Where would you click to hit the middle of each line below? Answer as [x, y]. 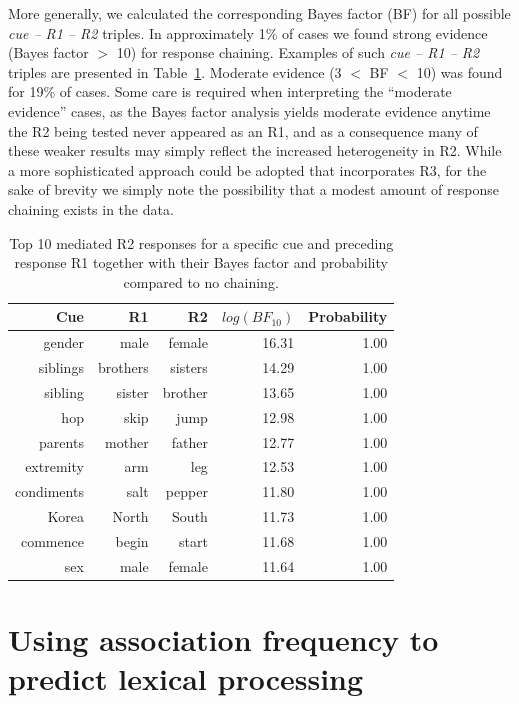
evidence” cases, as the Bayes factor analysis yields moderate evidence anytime [249, 110]
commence [52, 540]
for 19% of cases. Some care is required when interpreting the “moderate [230, 91]
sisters [189, 367]
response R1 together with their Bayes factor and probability [201, 262]
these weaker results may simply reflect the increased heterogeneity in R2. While [255, 150]
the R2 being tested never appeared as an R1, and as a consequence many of [243, 130]
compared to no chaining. [201, 281]
